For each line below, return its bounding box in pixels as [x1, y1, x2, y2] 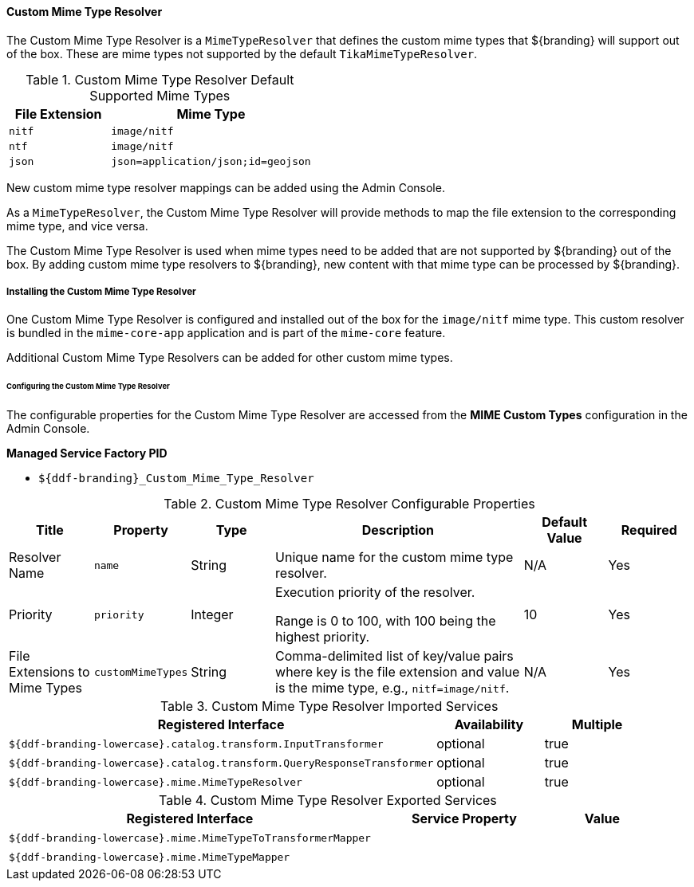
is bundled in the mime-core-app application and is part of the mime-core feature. [6, 326, 446, 340]
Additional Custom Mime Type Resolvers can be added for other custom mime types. [6, 351, 453, 365]
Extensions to [9, 664, 90, 681]
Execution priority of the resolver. [275, 584, 475, 601]
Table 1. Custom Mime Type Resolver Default [26, 71, 294, 88]
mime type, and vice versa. [6, 218, 148, 233]
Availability [454, 716, 524, 733]
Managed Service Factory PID [6, 446, 168, 461]
